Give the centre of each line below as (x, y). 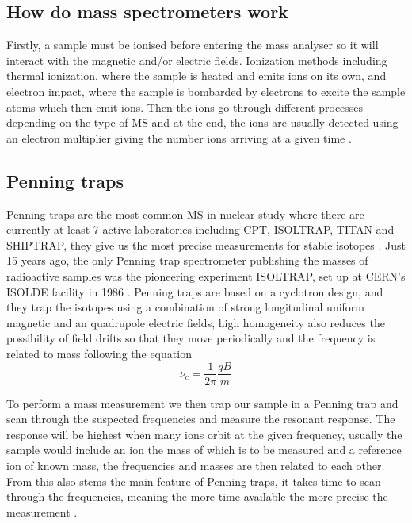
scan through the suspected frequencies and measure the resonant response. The (201, 419)
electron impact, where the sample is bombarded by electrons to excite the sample (206, 91)
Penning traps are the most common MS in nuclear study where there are (185, 214)
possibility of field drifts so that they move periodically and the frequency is (191, 338)
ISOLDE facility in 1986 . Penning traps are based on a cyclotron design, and (195, 291)
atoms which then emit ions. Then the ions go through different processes (185, 107)
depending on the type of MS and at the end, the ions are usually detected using (202, 122)
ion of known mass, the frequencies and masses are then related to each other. (196, 465)
